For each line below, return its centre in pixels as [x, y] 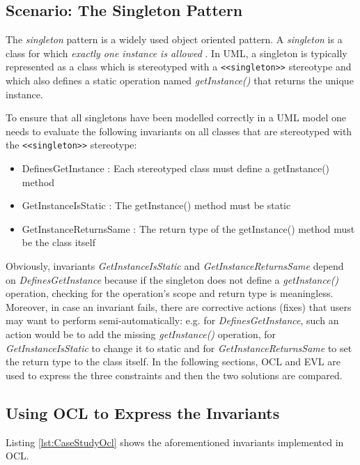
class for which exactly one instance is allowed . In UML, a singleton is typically [177, 53]
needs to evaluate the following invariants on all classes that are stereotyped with [179, 131]
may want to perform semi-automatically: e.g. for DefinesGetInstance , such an [172, 320]
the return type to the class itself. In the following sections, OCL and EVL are [173, 361]
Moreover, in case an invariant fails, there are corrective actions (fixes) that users [179, 306]
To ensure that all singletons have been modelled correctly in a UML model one [176, 117]
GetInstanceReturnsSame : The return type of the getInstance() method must [188, 228]
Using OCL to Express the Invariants [143, 412]
